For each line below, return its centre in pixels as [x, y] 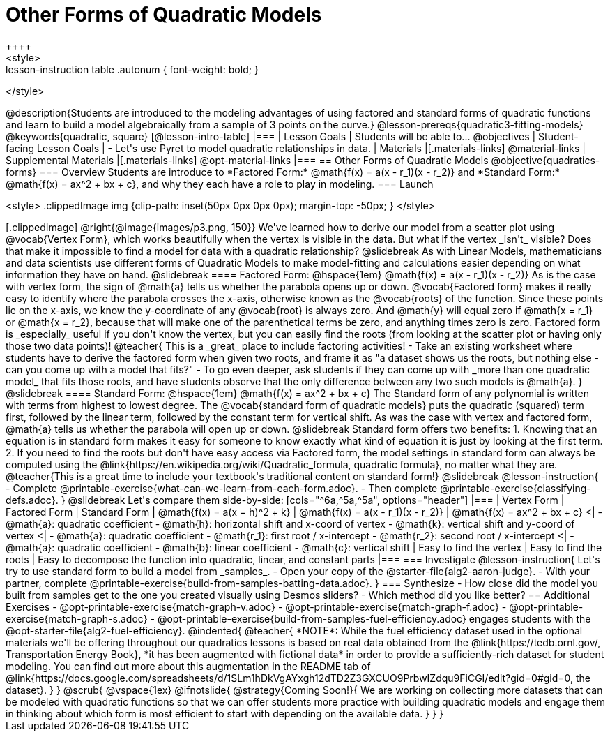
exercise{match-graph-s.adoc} [77, 618]
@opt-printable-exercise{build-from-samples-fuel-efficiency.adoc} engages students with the [374, 618]
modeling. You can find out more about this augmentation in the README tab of [188, 666]
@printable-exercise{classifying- [516, 488]
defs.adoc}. [32, 500]
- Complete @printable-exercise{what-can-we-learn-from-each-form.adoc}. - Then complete [222, 488]
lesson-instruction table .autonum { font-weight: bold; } [132, 69]
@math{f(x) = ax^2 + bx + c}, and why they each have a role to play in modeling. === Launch [220, 184]
